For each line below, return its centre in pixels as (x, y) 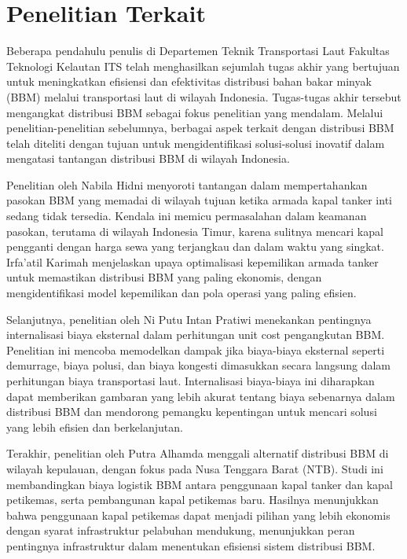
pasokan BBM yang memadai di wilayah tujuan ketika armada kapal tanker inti (199, 200)
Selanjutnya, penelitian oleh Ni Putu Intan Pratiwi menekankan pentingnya (189, 319)
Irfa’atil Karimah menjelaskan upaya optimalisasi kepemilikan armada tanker (192, 261)
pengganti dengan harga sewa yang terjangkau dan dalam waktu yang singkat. (195, 246)
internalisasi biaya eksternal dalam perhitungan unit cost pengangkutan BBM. (196, 335)
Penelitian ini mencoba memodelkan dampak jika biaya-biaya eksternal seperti (196, 349)
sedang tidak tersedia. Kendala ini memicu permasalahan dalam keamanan (187, 216)
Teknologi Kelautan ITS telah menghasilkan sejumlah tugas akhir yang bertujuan (203, 66)
